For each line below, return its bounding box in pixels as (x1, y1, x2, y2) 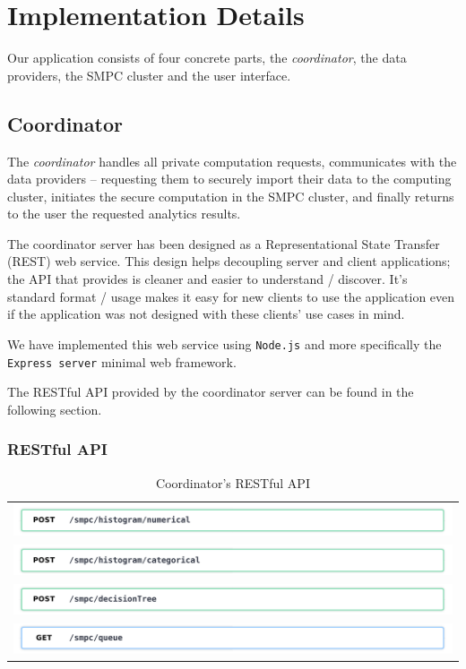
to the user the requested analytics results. (7, 204, 241, 223)
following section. (7, 399, 102, 418)
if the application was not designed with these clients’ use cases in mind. (7, 304, 405, 323)
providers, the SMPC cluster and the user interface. (7, 65, 291, 84)
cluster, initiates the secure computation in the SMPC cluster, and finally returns (7, 186, 454, 205)
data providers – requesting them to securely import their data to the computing (7, 169, 452, 188)
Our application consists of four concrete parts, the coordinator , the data (7, 48, 407, 67)
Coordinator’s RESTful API (156, 473, 310, 492)
